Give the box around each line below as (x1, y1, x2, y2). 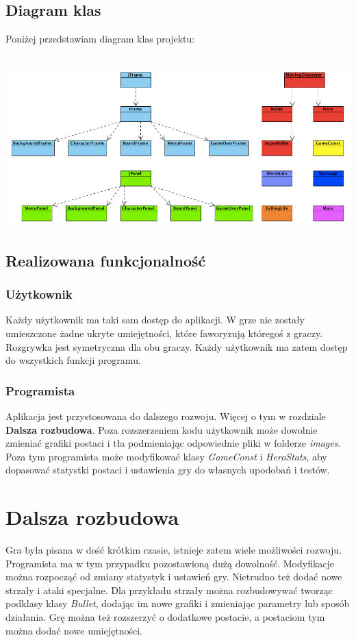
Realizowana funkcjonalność (5, 249, 206, 271)
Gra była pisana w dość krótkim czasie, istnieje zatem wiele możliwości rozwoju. (5, 543, 342, 557)
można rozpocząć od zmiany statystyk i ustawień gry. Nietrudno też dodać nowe (5, 569, 342, 584)
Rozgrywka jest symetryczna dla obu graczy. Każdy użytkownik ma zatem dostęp (5, 339, 348, 354)
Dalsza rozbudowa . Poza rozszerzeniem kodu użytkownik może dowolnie (5, 422, 318, 436)
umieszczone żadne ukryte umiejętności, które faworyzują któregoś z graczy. (5, 325, 323, 340)
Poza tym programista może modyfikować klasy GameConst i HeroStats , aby (5, 449, 327, 463)
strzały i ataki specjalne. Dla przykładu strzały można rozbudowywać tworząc (5, 582, 333, 597)
